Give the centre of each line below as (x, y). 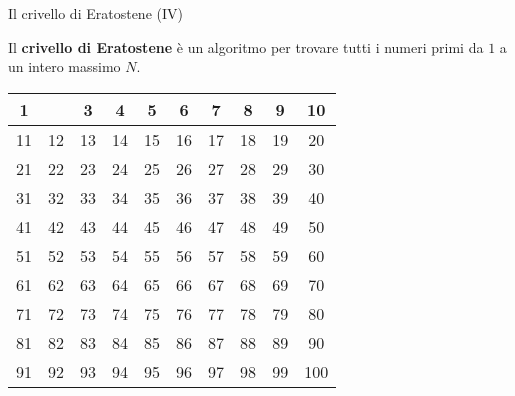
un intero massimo (64, 66)
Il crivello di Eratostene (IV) (95, 13)
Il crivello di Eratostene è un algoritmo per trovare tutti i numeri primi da (246, 46)
